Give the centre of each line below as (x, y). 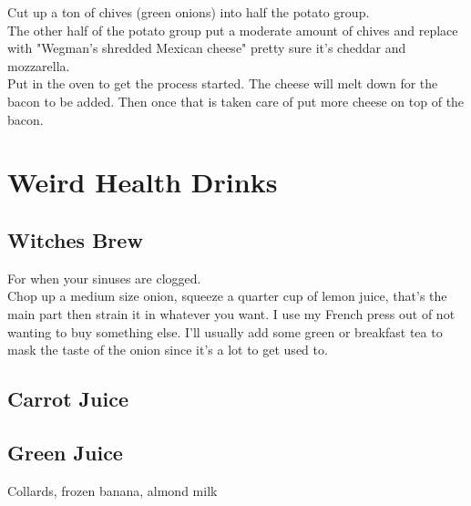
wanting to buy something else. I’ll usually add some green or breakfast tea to (225, 331)
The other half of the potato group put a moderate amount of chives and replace (233, 30)
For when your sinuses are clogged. (104, 278)
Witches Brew (75, 239)
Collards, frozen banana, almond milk (113, 490)
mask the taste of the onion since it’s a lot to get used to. (168, 350)
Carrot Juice (68, 399)
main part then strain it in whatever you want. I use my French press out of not (231, 313)
